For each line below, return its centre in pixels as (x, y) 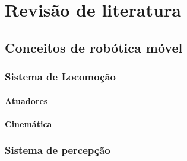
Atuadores (26, 100)
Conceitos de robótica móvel (94, 47)
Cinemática (28, 123)
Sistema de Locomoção (60, 77)
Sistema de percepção (58, 150)
